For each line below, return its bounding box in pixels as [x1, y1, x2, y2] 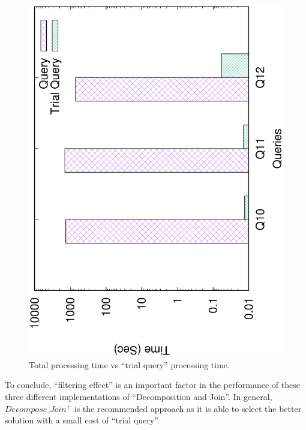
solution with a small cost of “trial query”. [5, 414, 160, 426]
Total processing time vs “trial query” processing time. [29, 358, 230, 371]
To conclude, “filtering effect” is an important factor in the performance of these [5, 378, 300, 391]
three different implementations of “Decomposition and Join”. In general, [5, 390, 272, 402]
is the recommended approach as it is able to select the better [74, 402, 302, 414]
